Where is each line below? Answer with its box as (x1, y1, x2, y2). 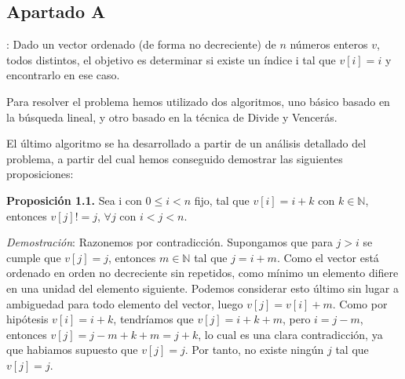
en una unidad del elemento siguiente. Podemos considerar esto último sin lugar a (6, 279, 400, 296)
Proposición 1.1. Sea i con (6, 191, 142, 208)
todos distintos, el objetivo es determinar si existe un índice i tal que (6, 51, 336, 67)
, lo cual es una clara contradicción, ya (198, 326, 383, 342)
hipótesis (6, 311, 49, 327)
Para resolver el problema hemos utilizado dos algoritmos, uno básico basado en (6, 93, 390, 109)
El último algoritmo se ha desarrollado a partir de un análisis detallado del (6, 135, 367, 151)
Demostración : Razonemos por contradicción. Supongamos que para (6, 234, 333, 250)
